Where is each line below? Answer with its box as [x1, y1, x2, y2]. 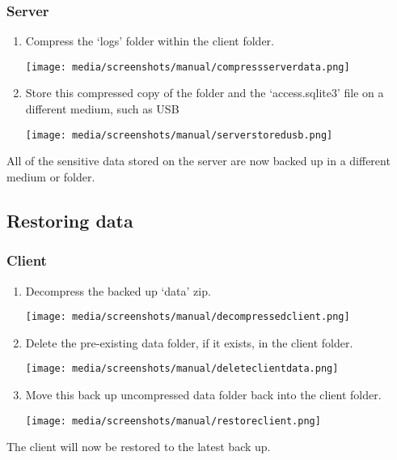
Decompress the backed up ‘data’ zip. [25, 282, 211, 299]
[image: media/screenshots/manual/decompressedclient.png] [25, 311, 350, 323]
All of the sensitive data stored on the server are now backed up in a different [6, 152, 391, 169]
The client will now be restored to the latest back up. [6, 438, 271, 455]
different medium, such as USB [25, 100, 179, 117]
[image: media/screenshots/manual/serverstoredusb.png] [25, 129, 333, 141]
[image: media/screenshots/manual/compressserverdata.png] [25, 61, 350, 73]
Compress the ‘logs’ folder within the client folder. [25, 32, 274, 49]
